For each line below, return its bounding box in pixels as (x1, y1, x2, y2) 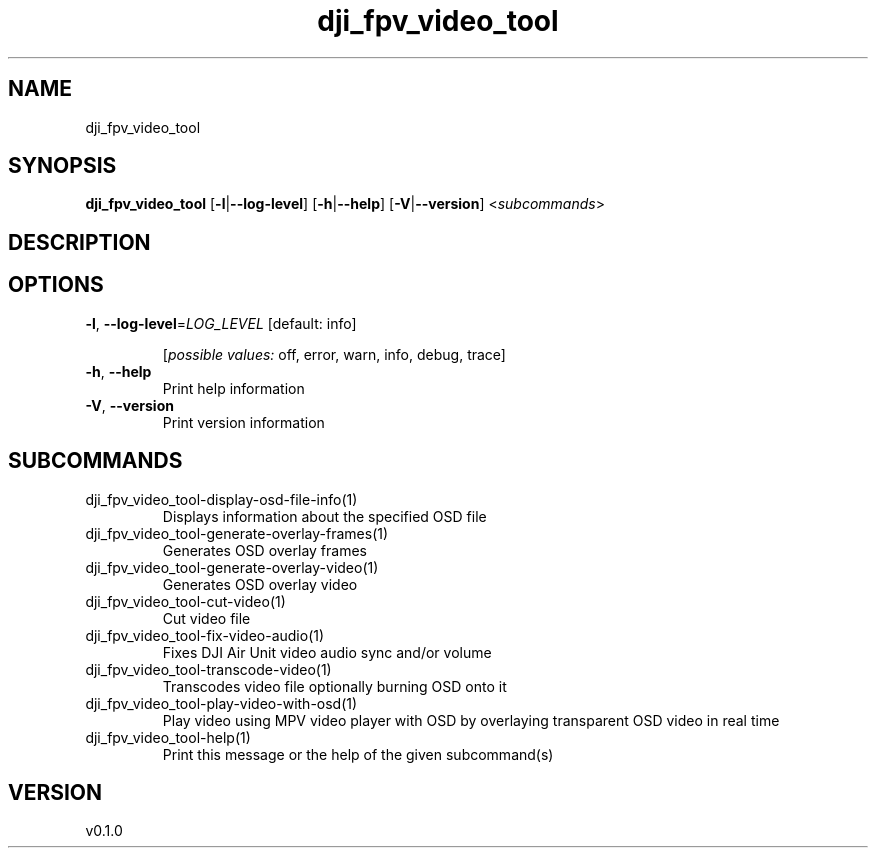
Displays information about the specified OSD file (162, 507, 487, 525)
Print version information (162, 413, 325, 431)
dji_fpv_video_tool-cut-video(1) (85, 592, 286, 610)
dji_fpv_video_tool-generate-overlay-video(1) (85, 558, 379, 576)
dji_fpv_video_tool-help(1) (85, 728, 251, 746)
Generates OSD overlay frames (162, 541, 367, 559)
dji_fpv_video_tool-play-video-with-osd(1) (85, 694, 358, 712)
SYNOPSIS (8, 153, 117, 179)
